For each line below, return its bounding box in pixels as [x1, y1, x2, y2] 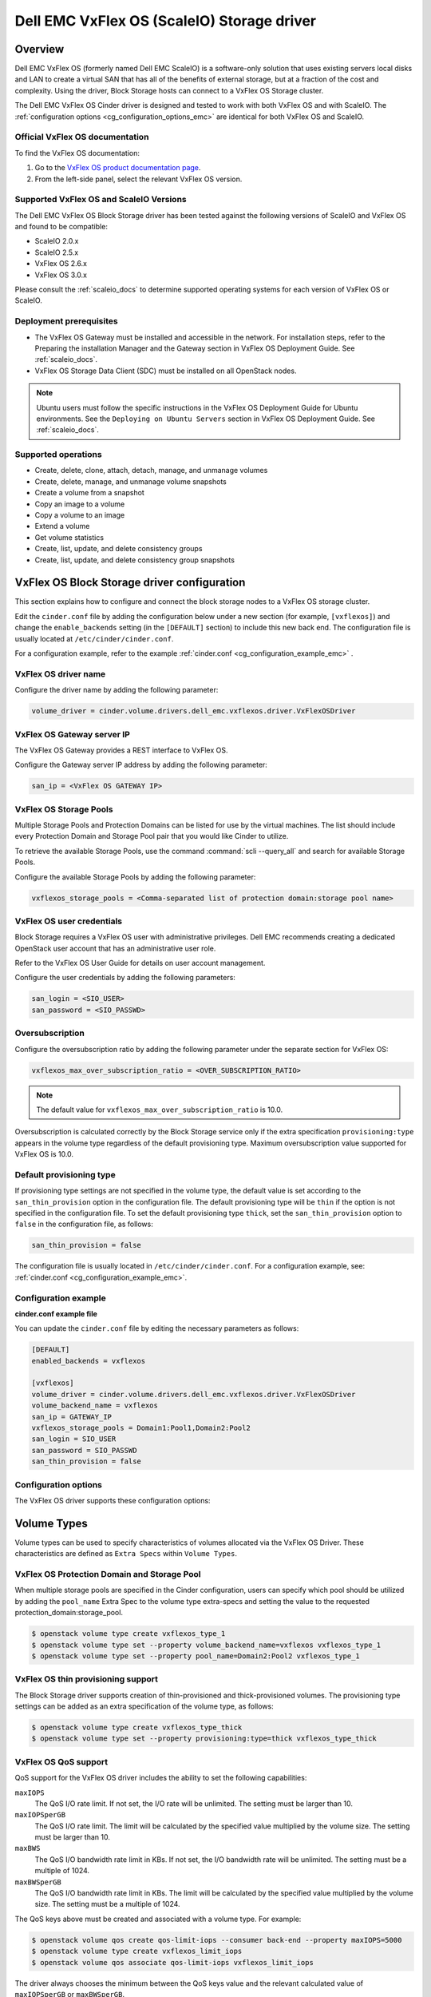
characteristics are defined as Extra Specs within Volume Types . [14, 1549, 237, 1558]
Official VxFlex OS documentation [14, 132, 149, 143]
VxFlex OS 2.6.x [34, 259, 88, 268]
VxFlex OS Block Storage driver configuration [14, 576, 246, 590]
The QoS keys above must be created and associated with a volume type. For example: [14, 1914, 302, 1924]
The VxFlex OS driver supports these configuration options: [14, 1495, 211, 1505]
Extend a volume [34, 522, 90, 531]
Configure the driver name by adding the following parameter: [14, 685, 219, 695]
